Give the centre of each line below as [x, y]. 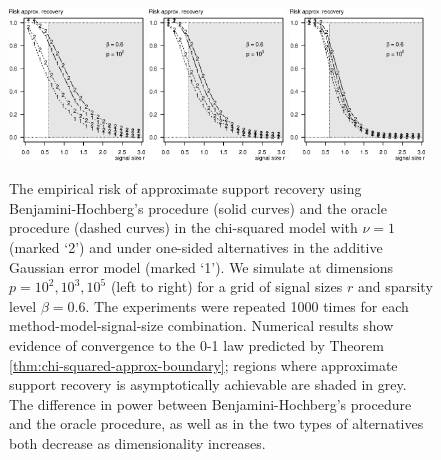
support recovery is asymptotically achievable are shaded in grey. [208, 384]
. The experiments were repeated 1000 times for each [247, 305]
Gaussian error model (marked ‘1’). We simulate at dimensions [201, 266]
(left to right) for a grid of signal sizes [226, 286]
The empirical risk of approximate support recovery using [185, 188]
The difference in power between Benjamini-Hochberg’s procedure [210, 403]
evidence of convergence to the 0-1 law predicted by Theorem [196, 344]
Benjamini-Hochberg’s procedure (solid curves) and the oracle [198, 207]
